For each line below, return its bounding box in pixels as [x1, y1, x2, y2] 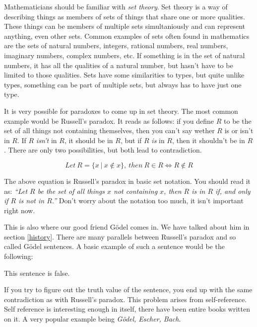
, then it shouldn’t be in [172, 135, 245, 145]
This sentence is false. [4, 267, 70, 278]
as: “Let [4, 185, 28, 196]
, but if [120, 135, 142, 145]
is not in [18, 195, 45, 206]
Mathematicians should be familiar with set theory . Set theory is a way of [4, 1, 228, 11]
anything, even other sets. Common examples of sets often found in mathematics [4, 30, 250, 41]
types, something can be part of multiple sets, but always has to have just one [4, 79, 242, 89]
